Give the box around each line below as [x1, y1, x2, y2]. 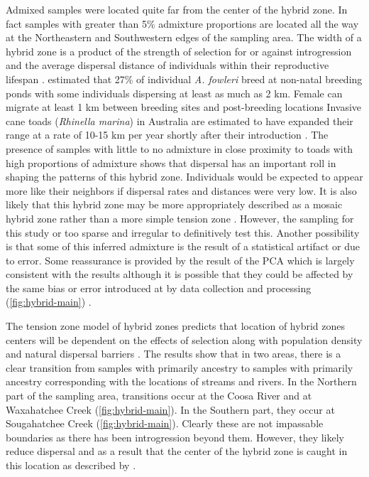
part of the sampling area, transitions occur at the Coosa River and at [6, 388, 312, 403]
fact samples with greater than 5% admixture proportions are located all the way [6, 16, 359, 31]
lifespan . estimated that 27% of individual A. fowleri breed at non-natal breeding [6, 71, 363, 86]
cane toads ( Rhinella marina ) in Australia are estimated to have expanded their [6, 113, 353, 128]
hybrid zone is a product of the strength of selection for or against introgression [6, 43, 352, 58]
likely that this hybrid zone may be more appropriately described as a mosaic [6, 197, 343, 212]
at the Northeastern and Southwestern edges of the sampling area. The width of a [6, 30, 362, 45]
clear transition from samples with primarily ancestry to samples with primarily [6, 360, 353, 375]
